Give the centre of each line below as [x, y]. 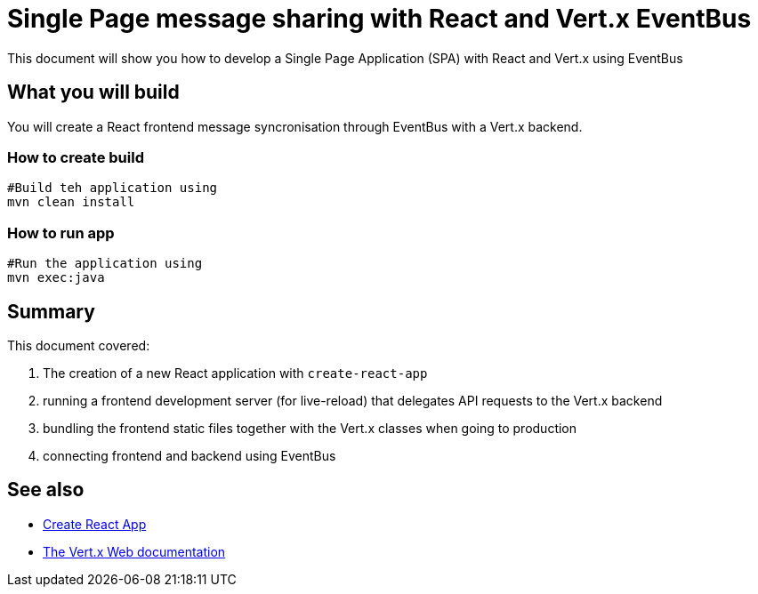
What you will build [93, 92]
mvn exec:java [56, 278]
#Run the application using [105, 264]
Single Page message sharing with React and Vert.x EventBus [379, 19]
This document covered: [79, 345]
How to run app [61, 233]
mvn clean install [71, 202]
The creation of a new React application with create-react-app [235, 373]
